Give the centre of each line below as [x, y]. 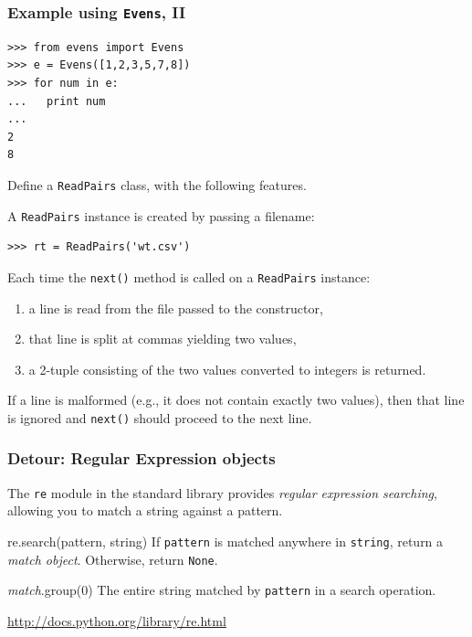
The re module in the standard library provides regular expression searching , [222, 492]
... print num [57, 101]
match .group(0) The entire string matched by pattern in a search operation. [222, 590]
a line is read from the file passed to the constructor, [176, 308]
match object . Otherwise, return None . [113, 559]
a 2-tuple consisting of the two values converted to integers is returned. [227, 369]
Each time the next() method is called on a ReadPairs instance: [189, 276]
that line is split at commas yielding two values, [163, 339]
